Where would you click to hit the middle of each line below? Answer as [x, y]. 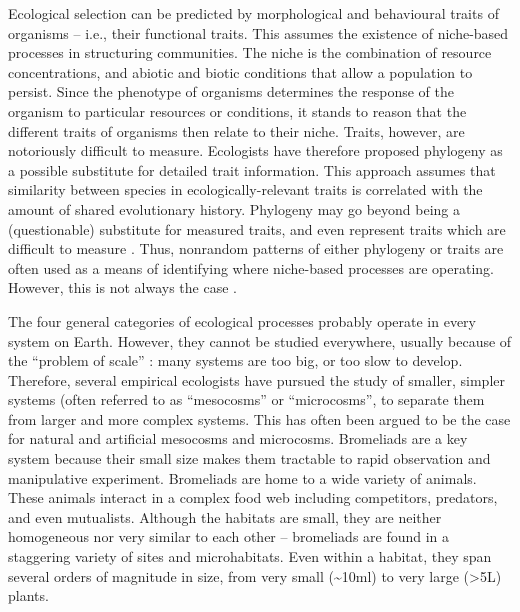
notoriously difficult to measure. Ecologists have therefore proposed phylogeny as [255, 150]
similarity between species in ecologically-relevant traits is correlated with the [245, 189]
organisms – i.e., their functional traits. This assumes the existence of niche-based [258, 32]
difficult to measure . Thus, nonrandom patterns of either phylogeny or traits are [256, 248]
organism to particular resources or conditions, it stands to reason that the [237, 110]
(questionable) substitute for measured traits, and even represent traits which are [257, 228]
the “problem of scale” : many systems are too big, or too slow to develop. [235, 360]
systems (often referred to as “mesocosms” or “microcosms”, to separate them [246, 399]
